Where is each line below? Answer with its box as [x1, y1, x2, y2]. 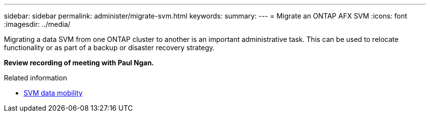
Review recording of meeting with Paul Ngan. [4, 58, 154, 67]
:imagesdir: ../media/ [4, 20, 71, 28]
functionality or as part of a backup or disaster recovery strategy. [4, 43, 215, 52]
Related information [4, 74, 67, 82]
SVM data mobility [24, 89, 83, 97]
